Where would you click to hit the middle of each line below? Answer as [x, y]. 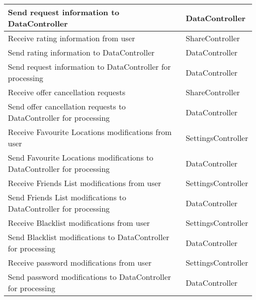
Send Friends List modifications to [67, 197]
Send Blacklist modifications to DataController [89, 237]
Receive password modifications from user [80, 262]
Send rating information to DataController [81, 52]
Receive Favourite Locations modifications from [90, 132]
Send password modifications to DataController [90, 277]
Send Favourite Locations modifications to [81, 157]
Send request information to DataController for [89, 67]
